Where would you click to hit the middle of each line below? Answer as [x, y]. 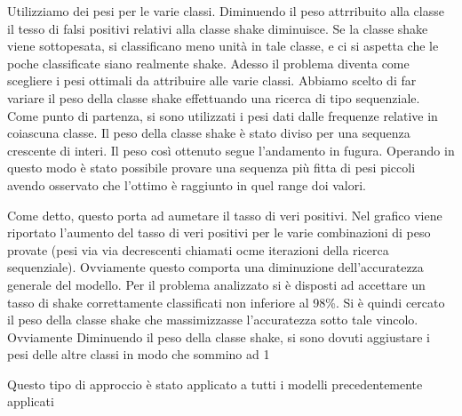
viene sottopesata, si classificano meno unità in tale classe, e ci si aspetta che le [223, 46]
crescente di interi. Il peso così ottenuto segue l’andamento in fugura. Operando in [231, 150]
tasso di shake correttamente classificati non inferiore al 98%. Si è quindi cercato [226, 302]
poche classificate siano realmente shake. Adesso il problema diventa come [208, 63]
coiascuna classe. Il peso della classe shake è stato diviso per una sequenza [209, 133]
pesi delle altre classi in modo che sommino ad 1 [139, 354]
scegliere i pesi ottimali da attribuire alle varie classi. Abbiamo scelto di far [212, 80]
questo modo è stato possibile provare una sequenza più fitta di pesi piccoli [211, 168]
